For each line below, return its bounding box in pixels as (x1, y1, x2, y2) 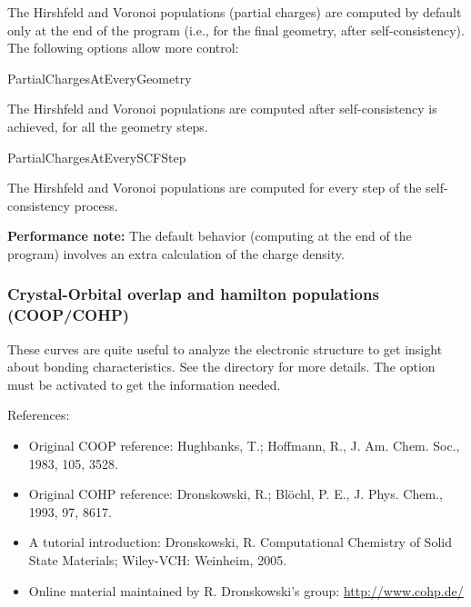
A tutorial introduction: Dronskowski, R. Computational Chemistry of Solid (28, 532, 452, 552)
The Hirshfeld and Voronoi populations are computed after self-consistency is (7, 99, 437, 118)
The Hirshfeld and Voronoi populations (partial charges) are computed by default (7, 3, 462, 21)
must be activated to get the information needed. (7, 374, 281, 393)
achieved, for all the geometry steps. (7, 116, 208, 135)
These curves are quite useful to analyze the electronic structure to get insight (7, 339, 443, 358)
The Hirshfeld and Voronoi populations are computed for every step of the (7, 178, 422, 197)
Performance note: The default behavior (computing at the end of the (7, 226, 412, 245)
